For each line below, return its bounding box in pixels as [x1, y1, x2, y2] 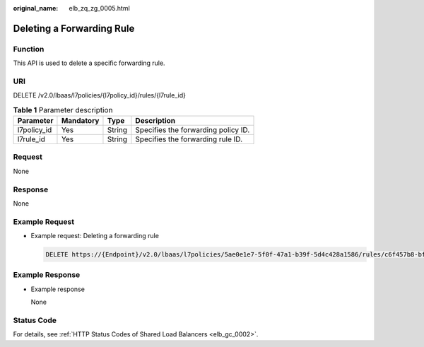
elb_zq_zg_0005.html [69, 4, 130, 12]
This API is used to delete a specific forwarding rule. [13, 59, 165, 67]
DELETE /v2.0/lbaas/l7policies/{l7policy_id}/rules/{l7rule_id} [13, 91, 187, 100]
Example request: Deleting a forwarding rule [30, 232, 159, 240]
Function [13, 44, 45, 54]
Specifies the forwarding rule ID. [135, 134, 243, 144]
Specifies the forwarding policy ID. [135, 125, 250, 135]
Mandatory [61, 116, 100, 126]
